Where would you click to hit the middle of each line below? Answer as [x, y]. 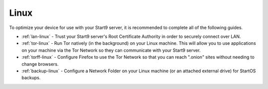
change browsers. [40, 64]
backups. [31, 78]
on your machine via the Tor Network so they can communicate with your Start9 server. [111, 50]
